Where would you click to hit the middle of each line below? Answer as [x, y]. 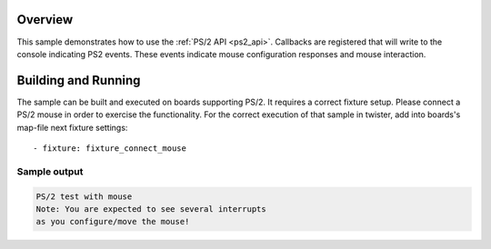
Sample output [50, 171]
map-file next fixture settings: [72, 127]
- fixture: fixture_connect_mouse [110, 148]
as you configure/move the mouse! [113, 222]
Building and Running [79, 80]
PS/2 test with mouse [84, 196]
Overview [45, 20]
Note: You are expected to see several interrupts [151, 209]
